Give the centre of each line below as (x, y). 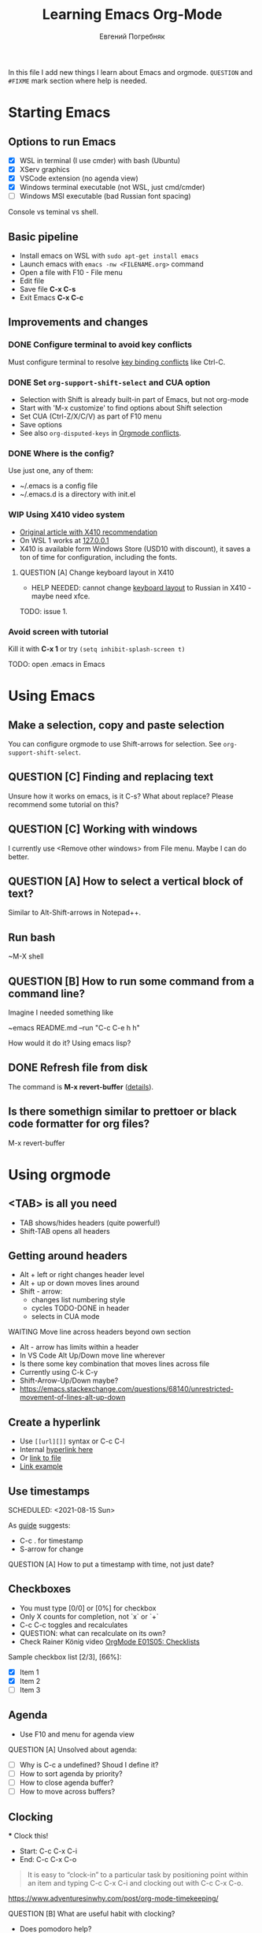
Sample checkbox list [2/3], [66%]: (65, 1656)
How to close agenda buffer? (66, 1782)
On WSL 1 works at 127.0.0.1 (64, 540)
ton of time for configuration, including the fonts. (98, 557)
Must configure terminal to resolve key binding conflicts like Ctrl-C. (117, 362)
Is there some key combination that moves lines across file (114, 1364)
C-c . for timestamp (51, 1541)
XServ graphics (44, 169)
